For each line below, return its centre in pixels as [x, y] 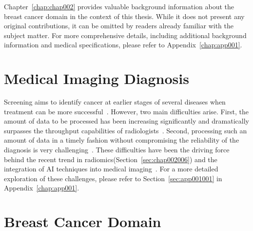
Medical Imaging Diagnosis [97, 78]
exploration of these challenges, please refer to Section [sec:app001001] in [113, 178]
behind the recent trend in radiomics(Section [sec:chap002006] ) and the [111, 159]
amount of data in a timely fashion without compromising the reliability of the [122, 140]
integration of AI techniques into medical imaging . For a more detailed [111, 169]
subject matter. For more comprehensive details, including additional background [125, 35]
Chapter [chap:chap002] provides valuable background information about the [119, 6]
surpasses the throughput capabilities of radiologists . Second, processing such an [126, 130]
